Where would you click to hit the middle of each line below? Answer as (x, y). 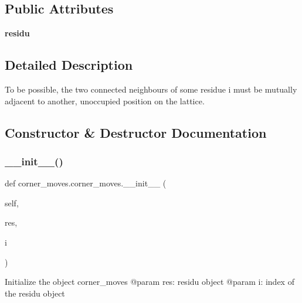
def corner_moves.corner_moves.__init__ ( (86, 183)
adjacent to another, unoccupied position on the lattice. (105, 101)
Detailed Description (69, 65)
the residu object (35, 293)
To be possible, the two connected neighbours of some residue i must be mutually (151, 89)
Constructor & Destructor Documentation (136, 132)
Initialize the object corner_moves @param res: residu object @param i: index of (150, 282)
